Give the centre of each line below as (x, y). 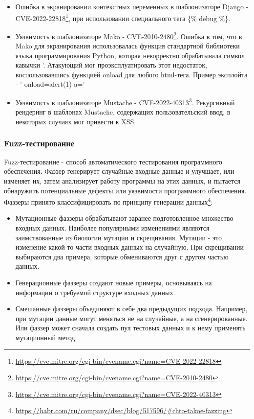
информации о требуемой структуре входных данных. (95, 292)
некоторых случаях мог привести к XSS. (76, 121)
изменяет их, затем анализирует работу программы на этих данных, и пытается (122, 180)
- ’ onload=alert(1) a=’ (50, 84)
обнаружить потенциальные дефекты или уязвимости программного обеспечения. (125, 190)
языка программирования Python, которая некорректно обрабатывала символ (130, 55)
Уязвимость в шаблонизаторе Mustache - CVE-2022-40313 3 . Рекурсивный (125, 102)
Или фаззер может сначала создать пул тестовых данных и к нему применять (130, 328)
